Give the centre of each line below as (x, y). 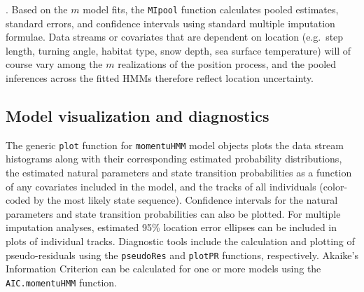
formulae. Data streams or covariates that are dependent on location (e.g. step (175, 37)
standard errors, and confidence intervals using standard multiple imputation (170, 23)
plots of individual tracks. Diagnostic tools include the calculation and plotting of (180, 241)
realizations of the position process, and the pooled (227, 64)
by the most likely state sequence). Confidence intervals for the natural (186, 200)
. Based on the (37, 9)
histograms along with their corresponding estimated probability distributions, (174, 159)
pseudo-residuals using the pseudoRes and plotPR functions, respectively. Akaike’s (182, 255)
